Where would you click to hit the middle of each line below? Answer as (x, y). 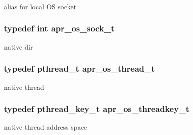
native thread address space (46, 127)
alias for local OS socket (40, 6)
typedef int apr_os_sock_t (59, 28)
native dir (19, 46)
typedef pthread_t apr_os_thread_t (80, 68)
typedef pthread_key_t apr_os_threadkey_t (97, 109)
